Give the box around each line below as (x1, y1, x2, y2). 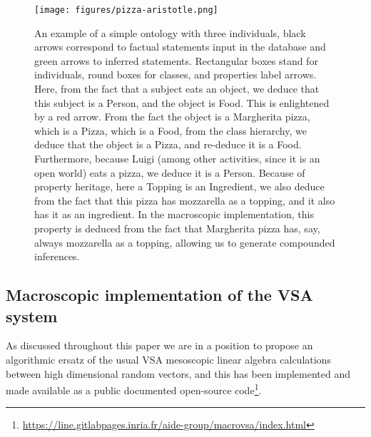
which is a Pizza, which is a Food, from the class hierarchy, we (34, 123, 307, 138)
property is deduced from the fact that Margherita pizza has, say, (34, 220, 320, 235)
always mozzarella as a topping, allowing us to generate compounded (34, 235, 335, 250)
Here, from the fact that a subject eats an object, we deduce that (34, 81, 320, 96)
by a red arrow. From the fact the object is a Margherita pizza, (34, 109, 310, 124)
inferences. (34, 249, 80, 264)
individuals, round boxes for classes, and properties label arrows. (34, 67, 317, 82)
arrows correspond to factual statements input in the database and (34, 39, 326, 54)
